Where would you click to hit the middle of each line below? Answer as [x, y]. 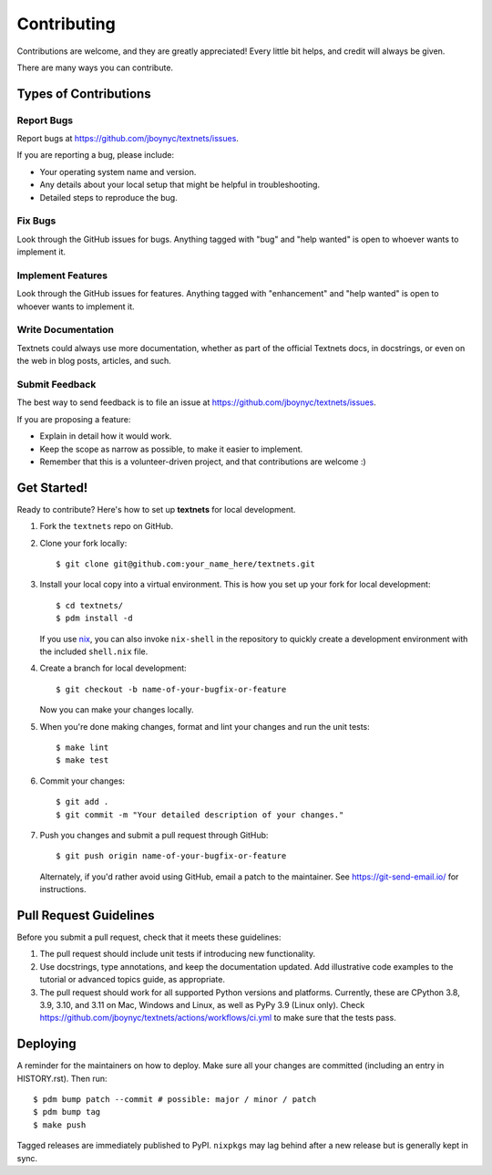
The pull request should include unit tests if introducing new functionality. [178, 954]
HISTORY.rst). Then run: [62, 1078]
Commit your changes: [82, 781]
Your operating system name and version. [118, 172]
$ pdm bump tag [67, 1112]
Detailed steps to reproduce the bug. [108, 197]
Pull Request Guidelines [86, 915]
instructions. [63, 889]
